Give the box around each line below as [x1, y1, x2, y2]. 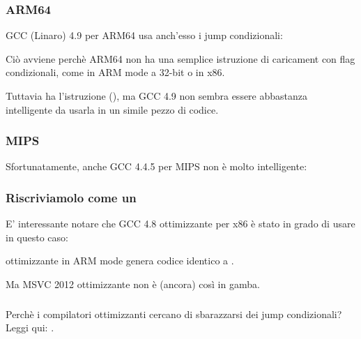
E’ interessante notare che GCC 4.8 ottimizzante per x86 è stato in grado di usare [6, 216, 355, 231]
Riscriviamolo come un [6, 188, 137, 206]
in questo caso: [6, 229, 68, 244]
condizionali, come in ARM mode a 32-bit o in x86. [6, 65, 225, 80]
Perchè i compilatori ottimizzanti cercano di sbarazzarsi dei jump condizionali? [6, 306, 342, 321]
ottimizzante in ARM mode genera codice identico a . [6, 253, 234, 268]
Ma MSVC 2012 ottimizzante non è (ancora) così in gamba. [6, 277, 260, 291]
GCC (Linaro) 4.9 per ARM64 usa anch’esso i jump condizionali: [6, 28, 283, 43]
